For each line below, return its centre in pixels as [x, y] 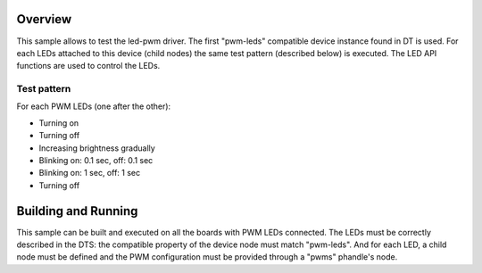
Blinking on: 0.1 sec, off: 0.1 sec [96, 160]
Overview [44, 19]
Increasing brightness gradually [97, 148]
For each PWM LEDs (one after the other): [94, 106]
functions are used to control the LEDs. [88, 66]
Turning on [59, 123]
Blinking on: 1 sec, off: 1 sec [90, 173]
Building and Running [77, 211]
